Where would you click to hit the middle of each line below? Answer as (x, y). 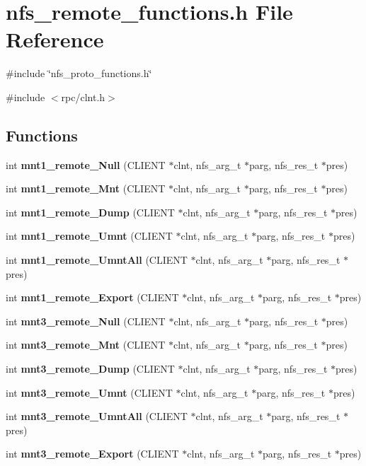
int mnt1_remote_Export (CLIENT (92, 297)
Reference (55, 39)
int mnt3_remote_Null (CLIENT (86, 321)
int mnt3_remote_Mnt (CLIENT (86, 345)
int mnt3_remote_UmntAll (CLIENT (97, 416)
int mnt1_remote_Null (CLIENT (86, 164)
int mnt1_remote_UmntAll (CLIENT (97, 260)
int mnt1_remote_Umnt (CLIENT (89, 236)
